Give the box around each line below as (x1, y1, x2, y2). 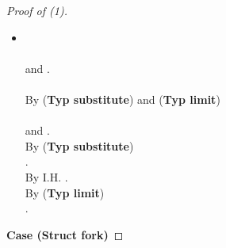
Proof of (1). (6, 2, 67, 18)
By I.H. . (25, 168, 68, 185)
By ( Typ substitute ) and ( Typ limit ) (25, 90, 220, 107)
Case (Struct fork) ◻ (6, 226, 124, 242)
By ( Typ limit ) (25, 184, 105, 200)
